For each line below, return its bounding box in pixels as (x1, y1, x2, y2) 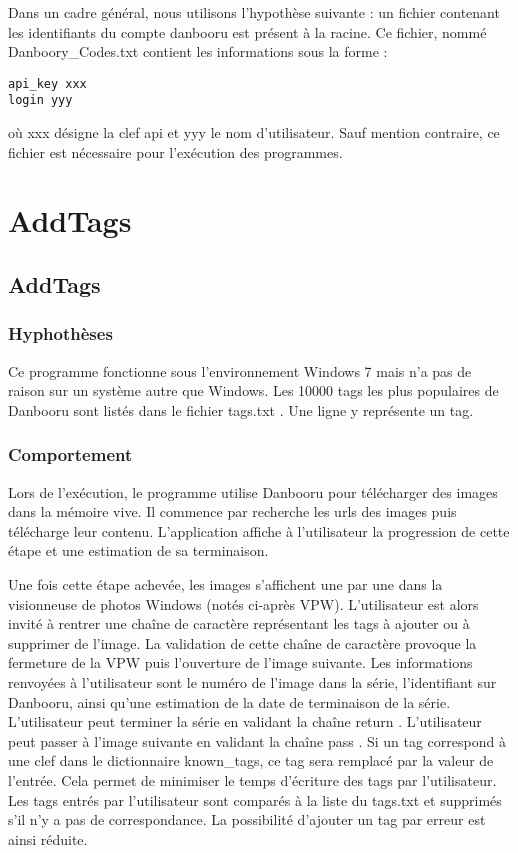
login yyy (8, 93, 73, 108)
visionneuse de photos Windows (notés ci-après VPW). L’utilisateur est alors (8, 593, 479, 614)
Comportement (8, 442, 133, 467)
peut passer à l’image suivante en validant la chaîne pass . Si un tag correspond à (8, 730, 506, 751)
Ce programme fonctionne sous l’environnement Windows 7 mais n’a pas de (8, 360, 472, 381)
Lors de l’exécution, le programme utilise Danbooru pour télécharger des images (8, 481, 498, 502)
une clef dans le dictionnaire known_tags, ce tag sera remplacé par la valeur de (8, 750, 494, 771)
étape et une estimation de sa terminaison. (8, 540, 269, 561)
